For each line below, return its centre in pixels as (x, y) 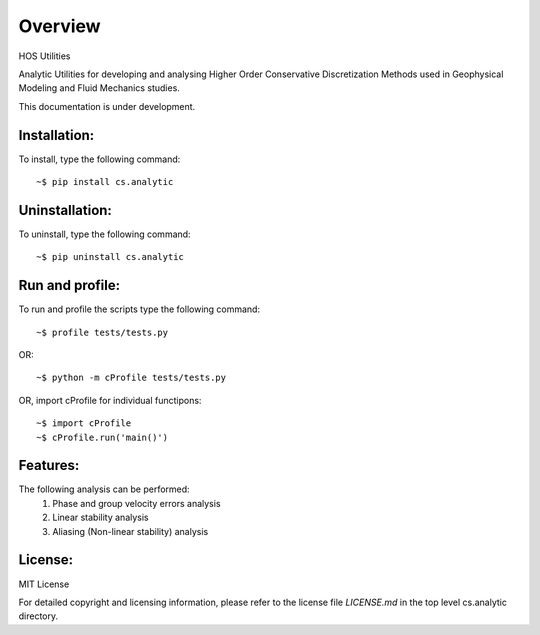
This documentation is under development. (107, 106)
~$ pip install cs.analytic (105, 182)
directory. (38, 616)
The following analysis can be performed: (104, 489)
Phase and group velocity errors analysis (136, 503)
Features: (49, 465)
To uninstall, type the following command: (104, 234)
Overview (59, 26)
